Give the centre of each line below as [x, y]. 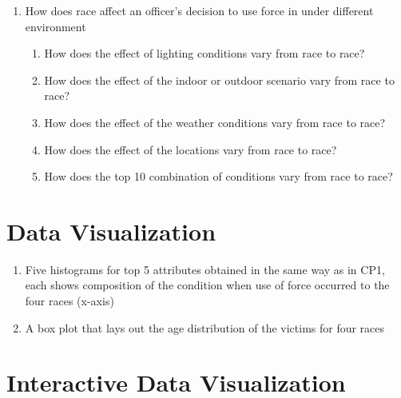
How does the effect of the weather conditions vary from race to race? [215, 122]
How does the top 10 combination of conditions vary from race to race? [218, 176]
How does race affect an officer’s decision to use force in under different [199, 10]
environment [56, 26]
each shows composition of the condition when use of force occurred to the [207, 285]
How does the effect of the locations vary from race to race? [191, 149]
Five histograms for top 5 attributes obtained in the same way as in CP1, [205, 269]
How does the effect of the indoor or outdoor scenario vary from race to [219, 80]
